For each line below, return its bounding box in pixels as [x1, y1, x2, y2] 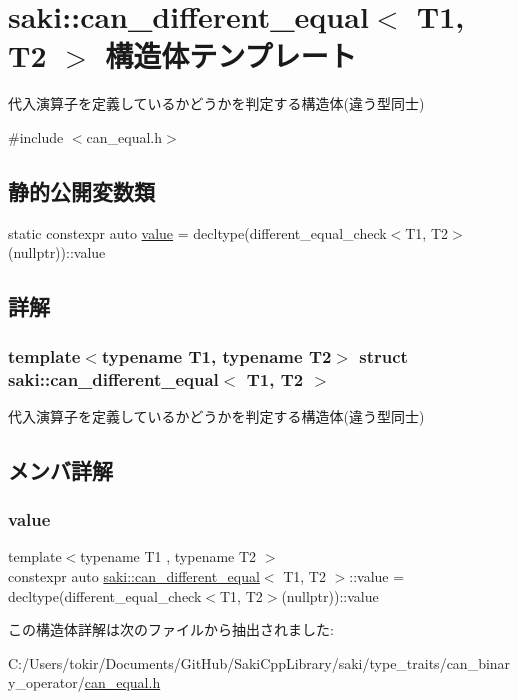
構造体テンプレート [105, 35, 357, 76]
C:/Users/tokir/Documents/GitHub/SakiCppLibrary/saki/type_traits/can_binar [8, 652, 511, 673]
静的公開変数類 [8, 175, 155, 206]
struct [359, 343, 408, 368]
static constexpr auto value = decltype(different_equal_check [8, 222, 387, 243]
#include [8, 126, 64, 147]
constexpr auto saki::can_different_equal [8, 566, 260, 586]
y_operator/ [8, 672, 85, 693]
